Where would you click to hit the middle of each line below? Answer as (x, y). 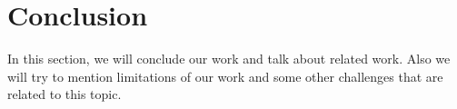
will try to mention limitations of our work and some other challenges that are (225, 76)
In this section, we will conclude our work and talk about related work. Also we (229, 59)
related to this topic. (65, 94)
